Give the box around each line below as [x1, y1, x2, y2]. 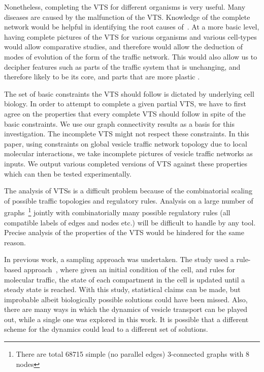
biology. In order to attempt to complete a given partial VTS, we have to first [4, 98, 246, 109]
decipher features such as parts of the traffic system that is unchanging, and [4, 61, 241, 72]
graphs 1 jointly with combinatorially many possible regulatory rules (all [4, 206, 230, 217]
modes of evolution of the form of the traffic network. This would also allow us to [4, 51, 257, 62]
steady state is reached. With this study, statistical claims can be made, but [4, 284, 241, 295]
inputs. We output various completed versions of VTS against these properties [4, 158, 248, 168]
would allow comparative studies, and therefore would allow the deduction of [4, 41, 243, 52]
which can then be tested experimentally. [4, 168, 131, 179]
